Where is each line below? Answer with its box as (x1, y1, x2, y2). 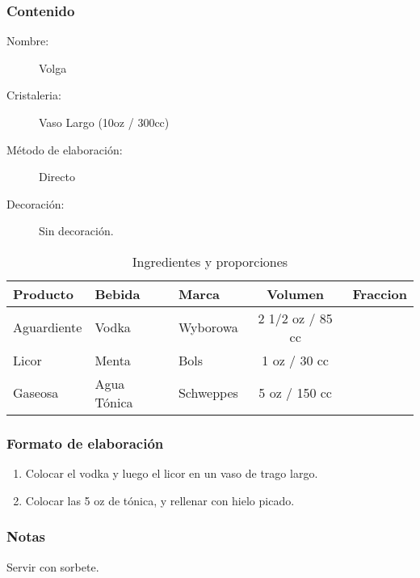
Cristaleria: (6, 86, 61, 103)
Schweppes (178, 383, 238, 403)
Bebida (94, 284, 141, 303)
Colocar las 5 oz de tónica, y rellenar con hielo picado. (25, 492, 295, 508)
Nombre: (6, 32, 49, 49)
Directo (39, 168, 75, 185)
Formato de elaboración (6, 432, 164, 453)
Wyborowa (178, 318, 238, 337)
